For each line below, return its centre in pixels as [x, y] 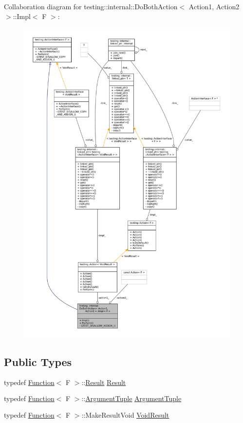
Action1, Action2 [214, 6]
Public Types [38, 361]
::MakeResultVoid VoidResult [125, 414]
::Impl [22, 16]
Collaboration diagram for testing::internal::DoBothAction [91, 6]
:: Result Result [104, 382]
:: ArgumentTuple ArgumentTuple [131, 398]
